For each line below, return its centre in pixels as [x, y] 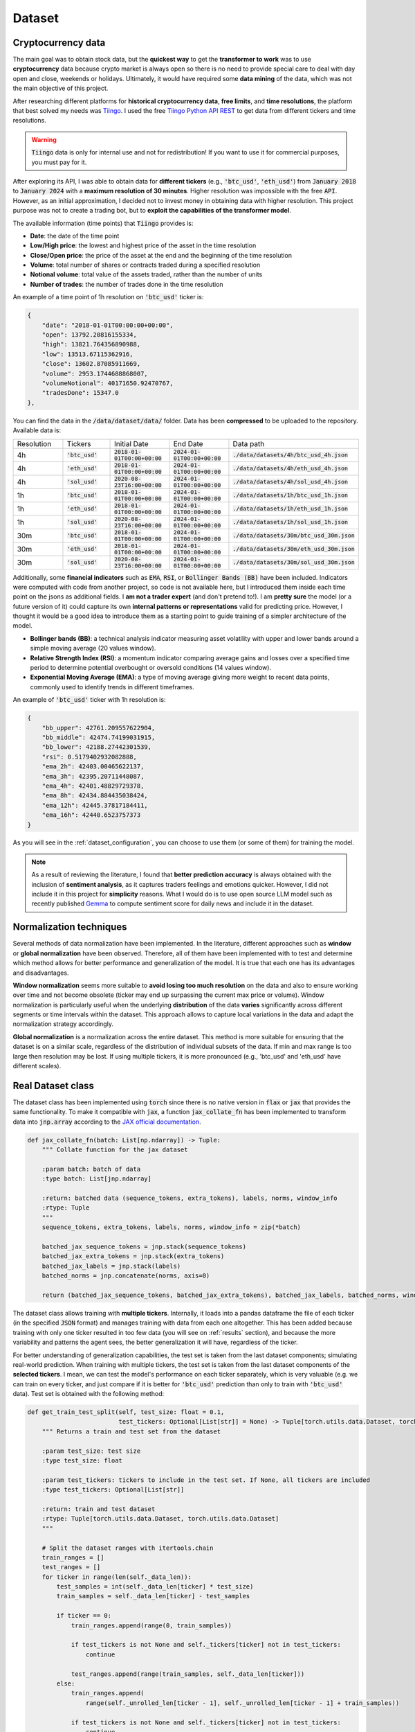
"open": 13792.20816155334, [90, 335]
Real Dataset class [54, 1085]
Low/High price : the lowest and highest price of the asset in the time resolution [143, 245]
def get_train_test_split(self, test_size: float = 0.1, [126, 1412]
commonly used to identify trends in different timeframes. [112, 687]
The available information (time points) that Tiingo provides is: [103, 223]
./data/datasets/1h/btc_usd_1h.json [290, 495]
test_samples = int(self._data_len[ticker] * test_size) [155, 1587]
